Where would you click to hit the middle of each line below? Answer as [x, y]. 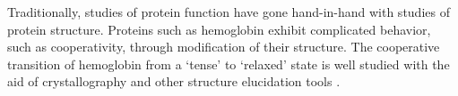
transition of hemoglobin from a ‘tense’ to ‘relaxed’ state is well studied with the [229, 64]
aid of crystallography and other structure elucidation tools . [174, 81]
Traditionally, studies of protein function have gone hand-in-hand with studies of [229, 12]
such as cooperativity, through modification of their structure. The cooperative [224, 47]
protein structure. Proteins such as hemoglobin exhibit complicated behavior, [219, 29]
